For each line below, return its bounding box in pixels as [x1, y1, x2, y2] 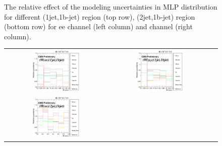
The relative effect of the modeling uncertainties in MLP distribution [4, 2, 217, 12]
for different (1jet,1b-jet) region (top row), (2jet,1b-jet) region [4, 11, 195, 22]
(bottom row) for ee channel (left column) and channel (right [4, 21, 193, 32]
